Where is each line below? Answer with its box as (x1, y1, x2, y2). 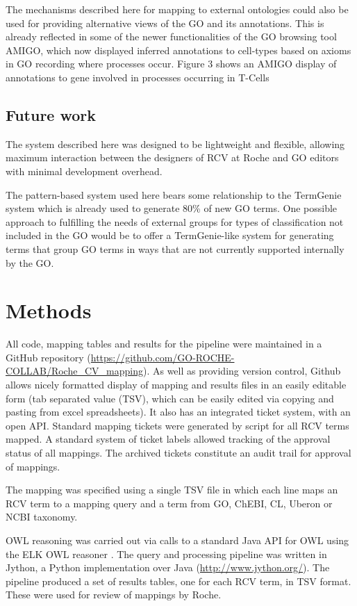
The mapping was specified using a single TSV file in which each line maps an (6, 482, 338, 497)
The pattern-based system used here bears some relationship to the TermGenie (6, 187, 342, 202)
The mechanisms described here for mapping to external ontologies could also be (6, 2, 349, 16)
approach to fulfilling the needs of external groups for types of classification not (6, 214, 344, 229)
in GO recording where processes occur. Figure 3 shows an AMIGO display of (6, 56, 337, 71)
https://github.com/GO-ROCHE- (90, 350, 235, 364)
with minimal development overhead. (6, 163, 163, 178)
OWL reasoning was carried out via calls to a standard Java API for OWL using (6, 532, 349, 547)
